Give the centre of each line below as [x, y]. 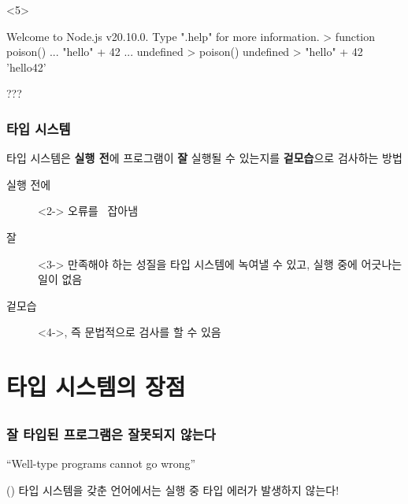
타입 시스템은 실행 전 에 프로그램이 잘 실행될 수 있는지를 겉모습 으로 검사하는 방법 [204, 158]
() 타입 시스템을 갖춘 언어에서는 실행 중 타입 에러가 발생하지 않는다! [173, 489]
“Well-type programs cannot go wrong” [101, 463]
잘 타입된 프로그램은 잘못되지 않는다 [111, 434]
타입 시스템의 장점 [96, 386]
